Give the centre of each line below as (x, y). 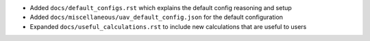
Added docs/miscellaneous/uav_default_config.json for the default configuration (157, 17)
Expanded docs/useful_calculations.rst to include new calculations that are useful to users (168, 26)
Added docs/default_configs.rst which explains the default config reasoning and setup (161, 8)
